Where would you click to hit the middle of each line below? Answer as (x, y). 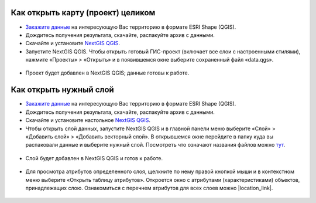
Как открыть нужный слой (62, 90)
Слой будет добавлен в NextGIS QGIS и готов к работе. (94, 158)
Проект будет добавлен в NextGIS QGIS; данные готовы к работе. (107, 73)
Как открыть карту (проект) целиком (83, 13)
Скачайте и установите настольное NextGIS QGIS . (88, 120)
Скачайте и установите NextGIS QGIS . (73, 43)
